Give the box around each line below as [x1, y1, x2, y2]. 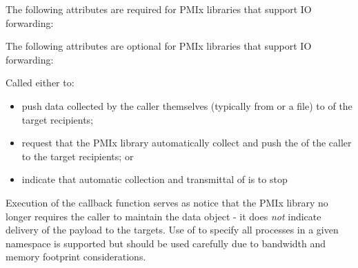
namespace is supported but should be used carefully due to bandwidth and [6, 236, 326, 250]
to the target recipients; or [21, 149, 134, 163]
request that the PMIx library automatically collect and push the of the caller [21, 135, 352, 150]
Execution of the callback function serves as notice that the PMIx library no [6, 195, 328, 209]
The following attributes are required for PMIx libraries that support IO [6, 2, 312, 16]
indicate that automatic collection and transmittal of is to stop [21, 172, 288, 186]
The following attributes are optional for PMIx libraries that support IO [6, 39, 312, 53]
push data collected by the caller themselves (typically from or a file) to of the [21, 98, 352, 113]
